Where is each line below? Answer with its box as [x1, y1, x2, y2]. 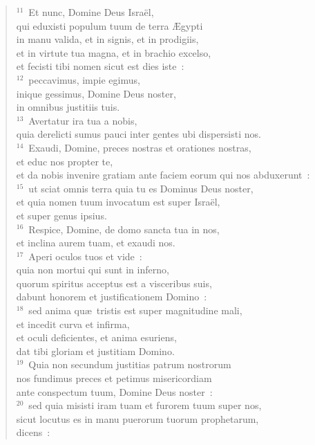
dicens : [16, 425, 50, 439]
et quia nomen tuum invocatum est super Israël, [16, 194, 220, 209]
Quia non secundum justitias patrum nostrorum [28, 357, 231, 372]
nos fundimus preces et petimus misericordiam [16, 371, 212, 385]
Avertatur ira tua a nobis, [28, 113, 137, 127]
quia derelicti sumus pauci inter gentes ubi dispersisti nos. [16, 127, 261, 141]
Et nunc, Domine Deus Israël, [28, 5, 154, 19]
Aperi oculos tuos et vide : [28, 248, 142, 263]
